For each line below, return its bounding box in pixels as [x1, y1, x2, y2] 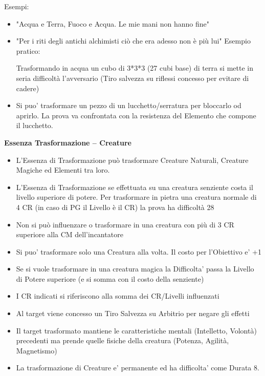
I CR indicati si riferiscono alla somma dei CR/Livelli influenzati [16, 290, 219, 301]
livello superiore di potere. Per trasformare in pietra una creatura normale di [16, 192, 257, 202]
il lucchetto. [16, 120, 53, 131]
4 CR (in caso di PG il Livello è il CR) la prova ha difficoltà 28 [16, 201, 214, 212]
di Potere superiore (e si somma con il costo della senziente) [16, 273, 204, 284]
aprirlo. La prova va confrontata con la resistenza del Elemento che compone [16, 110, 256, 120]
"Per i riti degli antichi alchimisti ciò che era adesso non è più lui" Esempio [16, 35, 251, 46]
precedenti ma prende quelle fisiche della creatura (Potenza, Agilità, [16, 335, 229, 346]
